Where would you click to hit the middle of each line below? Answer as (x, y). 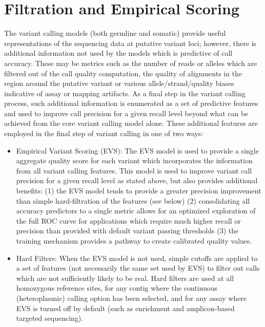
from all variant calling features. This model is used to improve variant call (134, 170)
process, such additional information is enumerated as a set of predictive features (131, 103)
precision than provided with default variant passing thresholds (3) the (127, 231)
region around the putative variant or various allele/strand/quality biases (119, 83)
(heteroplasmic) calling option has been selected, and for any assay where (131, 298)
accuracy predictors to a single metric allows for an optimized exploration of (136, 211)
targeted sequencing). (50, 318)
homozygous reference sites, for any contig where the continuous (117, 288)
